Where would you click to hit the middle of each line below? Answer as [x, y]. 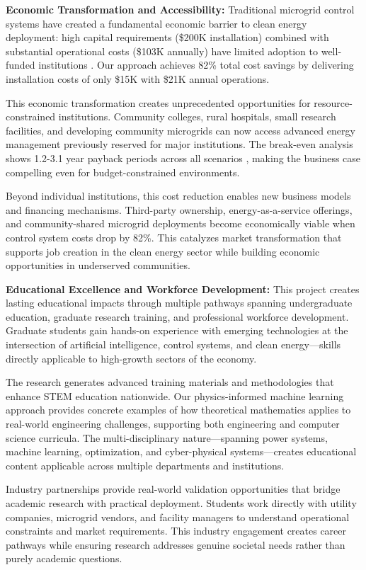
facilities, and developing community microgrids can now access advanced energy [181, 130]
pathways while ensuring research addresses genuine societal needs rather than [176, 544]
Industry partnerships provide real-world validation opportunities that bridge [173, 489]
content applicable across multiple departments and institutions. [145, 465]
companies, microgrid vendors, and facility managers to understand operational [178, 517]
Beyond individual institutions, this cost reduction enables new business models [178, 196]
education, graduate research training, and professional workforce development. [177, 316]
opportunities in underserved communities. [98, 265]
